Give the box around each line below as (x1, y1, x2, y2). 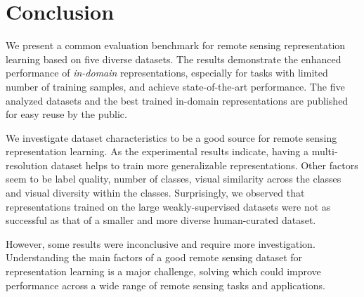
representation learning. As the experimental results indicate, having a (6, 144, 309, 159)
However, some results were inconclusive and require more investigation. (6, 236, 316, 251)
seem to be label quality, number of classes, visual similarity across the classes (6, 171, 342, 186)
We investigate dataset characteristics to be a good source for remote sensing (6, 130, 337, 145)
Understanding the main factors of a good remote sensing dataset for (6, 250, 303, 265)
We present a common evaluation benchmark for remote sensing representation (6, 38, 346, 53)
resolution (6, 157, 48, 172)
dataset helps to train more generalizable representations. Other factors (51, 157, 358, 172)
